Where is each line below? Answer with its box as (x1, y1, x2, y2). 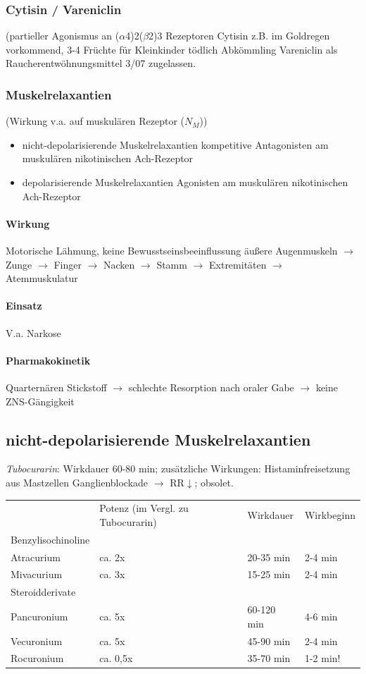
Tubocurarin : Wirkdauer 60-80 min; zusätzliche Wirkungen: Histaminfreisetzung (6, 461, 351, 476)
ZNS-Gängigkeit (6, 393, 75, 408)
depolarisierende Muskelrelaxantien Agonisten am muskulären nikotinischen (22, 175, 348, 189)
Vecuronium (11, 633, 63, 648)
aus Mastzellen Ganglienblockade (6, 474, 149, 489)
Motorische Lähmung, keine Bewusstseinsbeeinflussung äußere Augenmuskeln (6, 243, 338, 257)
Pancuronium (11, 608, 68, 623)
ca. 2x (99, 549, 125, 564)
